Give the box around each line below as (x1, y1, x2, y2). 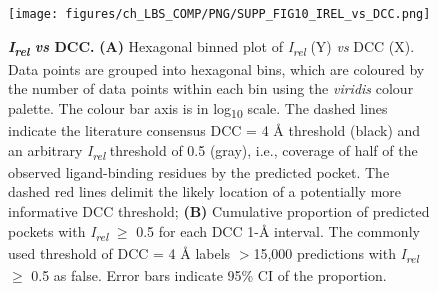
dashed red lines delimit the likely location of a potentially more (8, 181, 402, 202)
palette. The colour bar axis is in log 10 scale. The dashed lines (8, 97, 388, 121)
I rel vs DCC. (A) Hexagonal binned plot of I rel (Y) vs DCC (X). (8, 35, 415, 60)
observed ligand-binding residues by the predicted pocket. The (8, 161, 390, 182)
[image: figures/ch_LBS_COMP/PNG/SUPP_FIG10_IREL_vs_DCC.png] (8, 7, 431, 21)
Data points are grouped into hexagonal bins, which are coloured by (8, 58, 425, 79)
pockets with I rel (8, 220, 109, 244)
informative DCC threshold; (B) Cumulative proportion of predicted (8, 201, 430, 221)
